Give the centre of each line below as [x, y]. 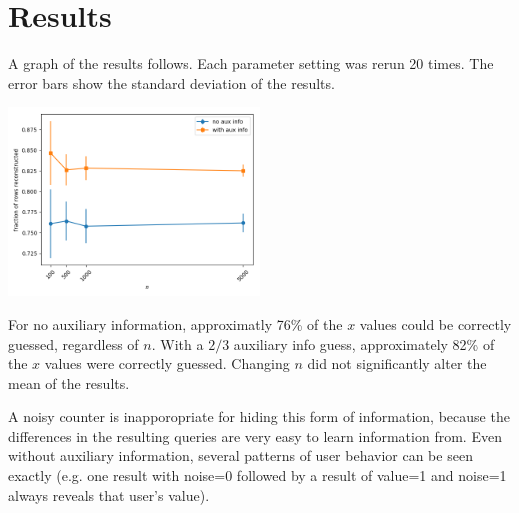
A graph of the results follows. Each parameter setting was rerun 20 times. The [251, 63]
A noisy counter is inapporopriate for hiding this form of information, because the [259, 416]
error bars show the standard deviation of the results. [171, 82]
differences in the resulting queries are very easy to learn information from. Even [255, 435]
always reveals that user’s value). [109, 494]
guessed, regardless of [73, 343]
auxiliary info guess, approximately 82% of [364, 343]
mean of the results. [69, 382]
